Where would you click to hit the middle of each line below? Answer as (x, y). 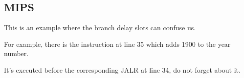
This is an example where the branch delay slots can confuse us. (100, 28)
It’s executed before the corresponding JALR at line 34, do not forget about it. (122, 69)
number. (16, 53)
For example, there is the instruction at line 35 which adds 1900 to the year (117, 44)
